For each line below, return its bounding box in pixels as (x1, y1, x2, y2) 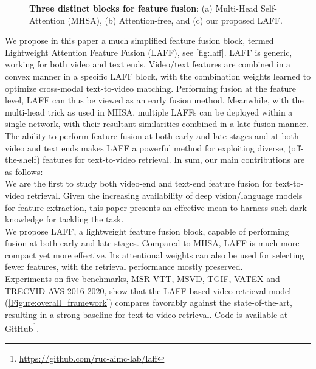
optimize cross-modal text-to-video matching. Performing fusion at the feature (5, 81, 296, 94)
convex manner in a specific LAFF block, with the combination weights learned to (5, 69, 311, 82)
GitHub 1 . (5, 320, 39, 335)
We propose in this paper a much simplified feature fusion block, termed (5, 34, 274, 47)
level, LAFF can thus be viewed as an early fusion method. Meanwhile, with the (5, 94, 304, 106)
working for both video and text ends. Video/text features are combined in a (5, 58, 291, 71)
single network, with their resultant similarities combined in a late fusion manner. (5, 117, 309, 130)
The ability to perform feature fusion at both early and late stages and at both (5, 129, 299, 142)
